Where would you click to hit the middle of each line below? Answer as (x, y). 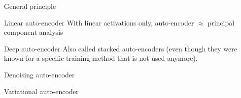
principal (221, 22)
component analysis (34, 32)
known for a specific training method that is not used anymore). (101, 58)
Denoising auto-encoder (39, 74)
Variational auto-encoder (41, 91)
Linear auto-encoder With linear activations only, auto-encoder (99, 22)
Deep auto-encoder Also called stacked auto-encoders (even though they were (120, 48)
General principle (30, 6)
